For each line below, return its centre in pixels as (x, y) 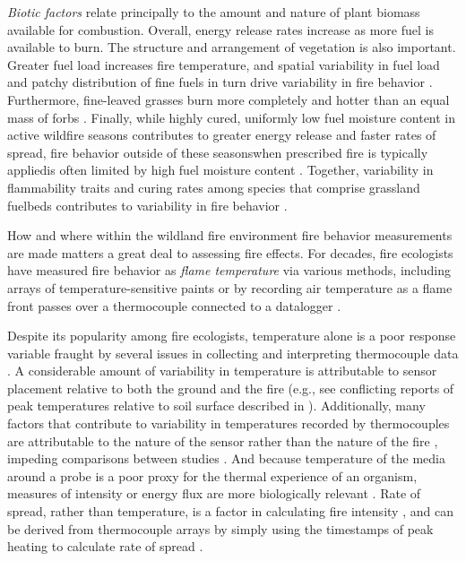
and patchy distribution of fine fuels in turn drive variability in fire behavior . (220, 82)
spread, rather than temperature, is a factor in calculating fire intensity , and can (230, 511)
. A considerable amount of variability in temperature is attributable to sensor (222, 371)
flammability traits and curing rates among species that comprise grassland (214, 187)
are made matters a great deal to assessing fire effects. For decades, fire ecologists (230, 252)
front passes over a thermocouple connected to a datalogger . (174, 305)
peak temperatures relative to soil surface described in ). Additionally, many (216, 406)
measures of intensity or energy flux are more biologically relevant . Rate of (214, 493)
